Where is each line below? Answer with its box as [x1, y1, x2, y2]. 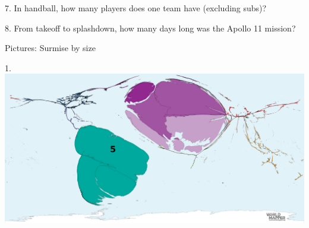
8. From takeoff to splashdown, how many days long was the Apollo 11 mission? [5, 21, 296, 34]
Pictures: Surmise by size [5, 42, 96, 54]
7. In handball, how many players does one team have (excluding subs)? [5, 2, 267, 14]
